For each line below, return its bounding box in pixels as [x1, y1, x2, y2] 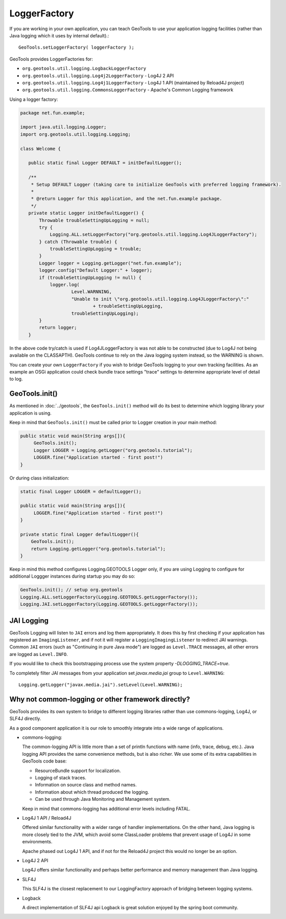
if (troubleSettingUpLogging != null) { [39, 274, 141, 280]
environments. [22, 839, 53, 845]
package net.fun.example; [20, 110, 85, 116]
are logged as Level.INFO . [9, 651, 68, 657]
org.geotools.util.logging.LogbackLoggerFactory [22, 65, 147, 72]
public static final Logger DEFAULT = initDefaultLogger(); [28, 160, 182, 166]
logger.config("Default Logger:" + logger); [39, 268, 153, 273]
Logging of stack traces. [35, 775, 86, 781]
